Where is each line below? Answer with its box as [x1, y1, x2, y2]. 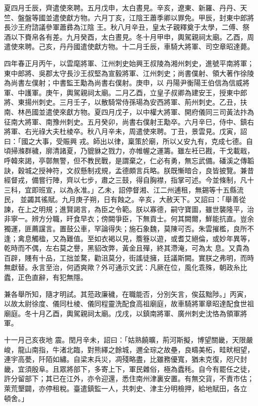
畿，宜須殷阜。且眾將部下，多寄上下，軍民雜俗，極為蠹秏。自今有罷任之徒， [4, 363, 254, 374]
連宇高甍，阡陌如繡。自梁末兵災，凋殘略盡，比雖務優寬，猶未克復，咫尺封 [4, 354, 247, 364]
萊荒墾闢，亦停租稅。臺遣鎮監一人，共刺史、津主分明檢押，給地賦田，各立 [4, 383, 247, 393]
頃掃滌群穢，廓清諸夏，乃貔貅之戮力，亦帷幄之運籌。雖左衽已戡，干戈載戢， [4, 145, 254, 156]
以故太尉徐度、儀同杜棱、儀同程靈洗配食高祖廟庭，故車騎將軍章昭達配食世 [4, 298, 247, 309]
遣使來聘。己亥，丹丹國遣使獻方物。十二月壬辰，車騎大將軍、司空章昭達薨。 [4, 41, 254, 52]
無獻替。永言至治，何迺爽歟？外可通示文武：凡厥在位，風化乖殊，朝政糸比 [4, 262, 247, 272]
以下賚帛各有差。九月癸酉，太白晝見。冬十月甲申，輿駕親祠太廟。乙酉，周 [10, 31, 254, 42]
